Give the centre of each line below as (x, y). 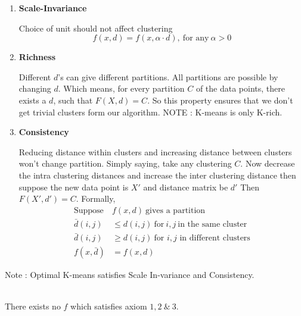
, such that (73, 100)
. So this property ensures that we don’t (220, 100)
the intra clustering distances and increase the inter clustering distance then (157, 175)
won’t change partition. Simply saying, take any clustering (125, 163)
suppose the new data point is (74, 187)
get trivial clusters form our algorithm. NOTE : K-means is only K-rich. (150, 112)
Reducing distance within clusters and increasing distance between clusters (155, 151)
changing (35, 88)
